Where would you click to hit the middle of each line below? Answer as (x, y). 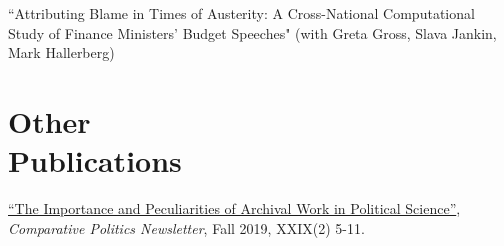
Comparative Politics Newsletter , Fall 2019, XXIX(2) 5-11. (186, 227)
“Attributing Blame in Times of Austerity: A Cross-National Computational (241, 13)
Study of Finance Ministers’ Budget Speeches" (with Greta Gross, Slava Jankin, (252, 32)
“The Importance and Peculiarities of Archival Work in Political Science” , (234, 208)
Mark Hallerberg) (61, 52)
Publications (95, 160)
